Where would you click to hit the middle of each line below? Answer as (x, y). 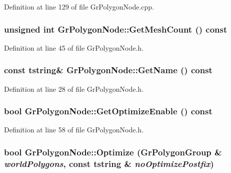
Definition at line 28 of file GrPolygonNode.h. (74, 89)
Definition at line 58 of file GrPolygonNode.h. (74, 130)
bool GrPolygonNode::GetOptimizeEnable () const (108, 111)
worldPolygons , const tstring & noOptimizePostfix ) (109, 163)
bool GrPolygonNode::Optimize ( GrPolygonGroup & (113, 152)
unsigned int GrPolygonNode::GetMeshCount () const (116, 29)
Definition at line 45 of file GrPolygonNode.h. (74, 47)
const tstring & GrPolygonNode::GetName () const (108, 70)
